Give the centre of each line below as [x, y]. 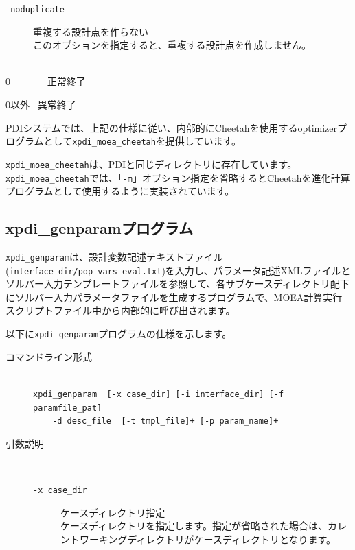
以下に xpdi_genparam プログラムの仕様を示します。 [119, 334]
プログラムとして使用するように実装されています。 [120, 191]
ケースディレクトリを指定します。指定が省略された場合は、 [194, 526]
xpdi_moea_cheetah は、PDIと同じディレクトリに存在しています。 [151, 164]
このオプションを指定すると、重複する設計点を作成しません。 [172, 45]
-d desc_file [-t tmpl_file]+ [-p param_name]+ [165, 421]
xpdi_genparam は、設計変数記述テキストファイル [114, 256]
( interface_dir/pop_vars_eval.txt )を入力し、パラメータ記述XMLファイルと [178, 270]
